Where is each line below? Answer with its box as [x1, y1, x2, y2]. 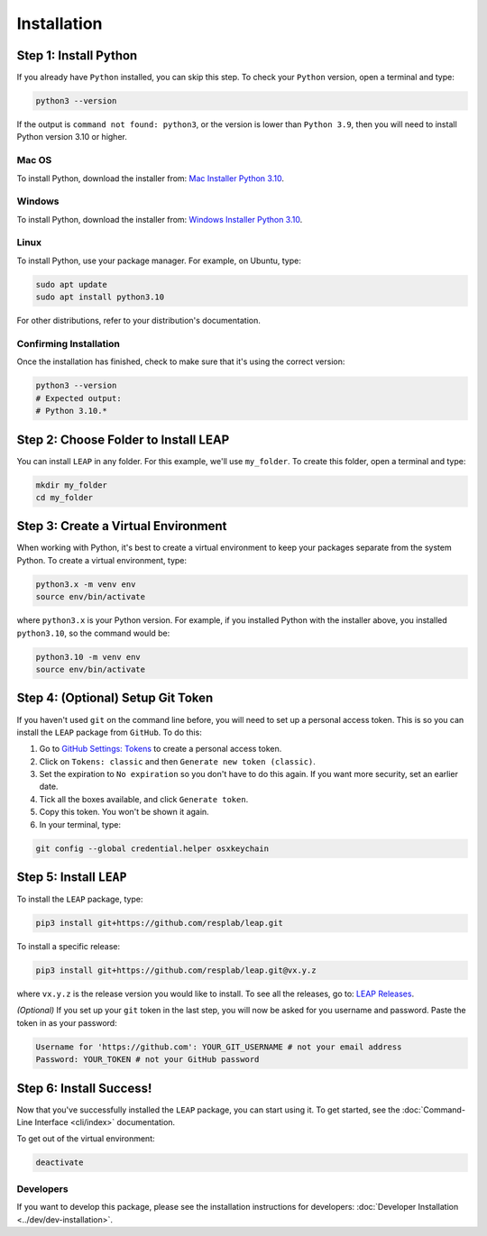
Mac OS [16, 154, 52, 167]
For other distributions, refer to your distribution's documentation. [16, 316, 261, 326]
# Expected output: [35, 393, 122, 403]
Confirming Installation [16, 337, 121, 350]
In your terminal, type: [39, 819, 122, 829]
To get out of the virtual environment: [16, 1133, 155, 1144]
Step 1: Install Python [16, 48, 138, 63]
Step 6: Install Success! [16, 1080, 152, 1095]
